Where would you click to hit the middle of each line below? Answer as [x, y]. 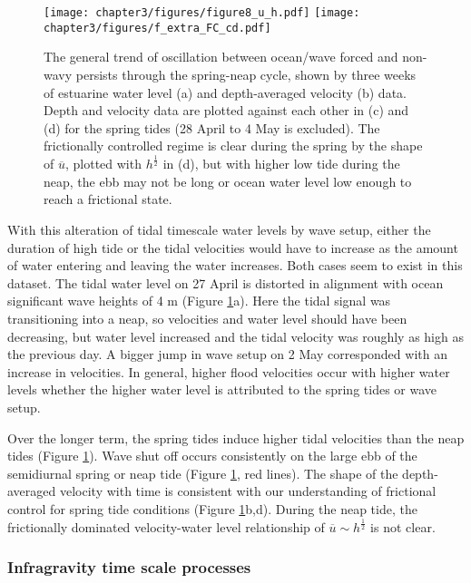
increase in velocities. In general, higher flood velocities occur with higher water [229, 371]
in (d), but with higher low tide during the [281, 164]
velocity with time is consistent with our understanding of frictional [248, 491]
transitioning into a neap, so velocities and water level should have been [207, 318]
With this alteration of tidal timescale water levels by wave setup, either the [219, 230]
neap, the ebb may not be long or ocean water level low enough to [228, 181]
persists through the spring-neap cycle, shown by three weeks [246, 74]
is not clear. [403, 526]
